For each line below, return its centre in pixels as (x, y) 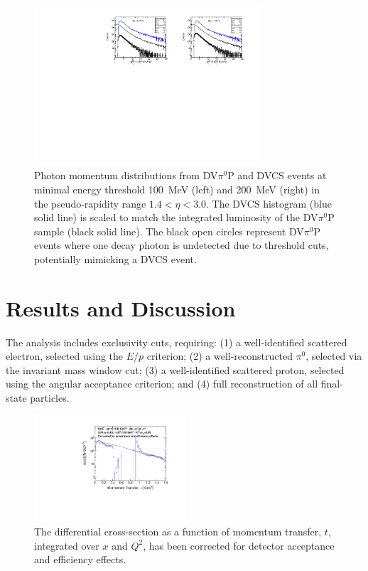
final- (332, 384)
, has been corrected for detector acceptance (239, 545)
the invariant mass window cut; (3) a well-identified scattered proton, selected (175, 369)
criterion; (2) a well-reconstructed (220, 356)
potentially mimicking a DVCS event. (115, 258)
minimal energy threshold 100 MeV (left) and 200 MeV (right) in (177, 189)
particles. (50, 397)
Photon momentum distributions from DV (126, 175)
